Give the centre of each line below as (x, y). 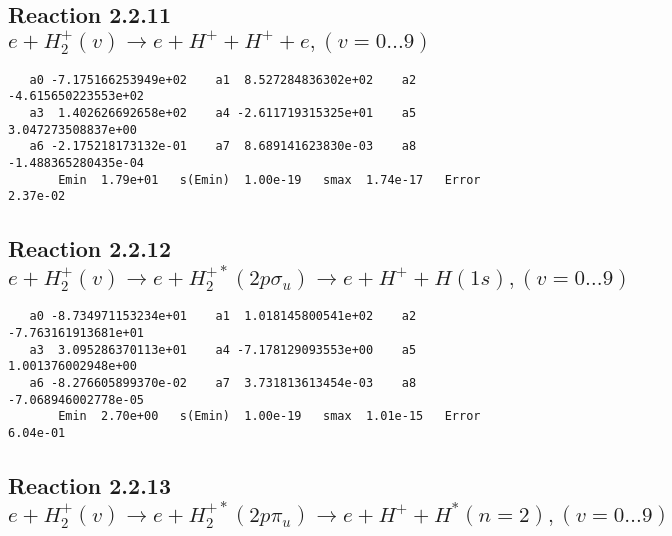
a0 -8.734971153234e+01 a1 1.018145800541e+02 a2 (223, 316)
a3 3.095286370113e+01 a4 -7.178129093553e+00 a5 (223, 349)
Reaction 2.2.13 (89, 485)
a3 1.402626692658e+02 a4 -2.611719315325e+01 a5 (223, 112)
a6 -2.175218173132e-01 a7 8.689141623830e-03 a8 (223, 146)
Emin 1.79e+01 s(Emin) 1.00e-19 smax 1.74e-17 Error (269, 179)
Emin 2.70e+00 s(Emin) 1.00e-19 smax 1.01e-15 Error (269, 416)
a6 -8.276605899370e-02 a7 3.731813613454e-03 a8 (223, 383)
